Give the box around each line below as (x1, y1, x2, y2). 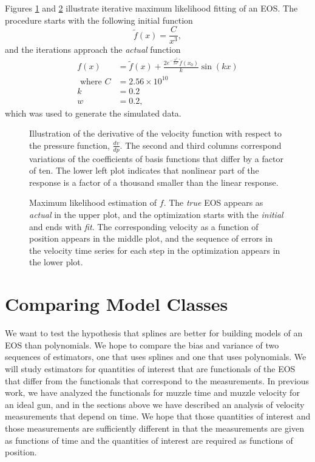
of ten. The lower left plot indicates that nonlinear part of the (29, 164, 259, 177)
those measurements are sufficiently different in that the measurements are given (5, 421, 304, 434)
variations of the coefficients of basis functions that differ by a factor (29, 152, 283, 165)
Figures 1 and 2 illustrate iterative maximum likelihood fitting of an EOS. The (5, 2, 298, 14)
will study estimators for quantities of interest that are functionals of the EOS (5, 362, 296, 375)
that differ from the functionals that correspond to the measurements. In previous (5, 374, 310, 387)
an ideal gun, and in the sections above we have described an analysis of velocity (5, 398, 305, 410)
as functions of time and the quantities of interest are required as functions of (5, 433, 293, 446)
